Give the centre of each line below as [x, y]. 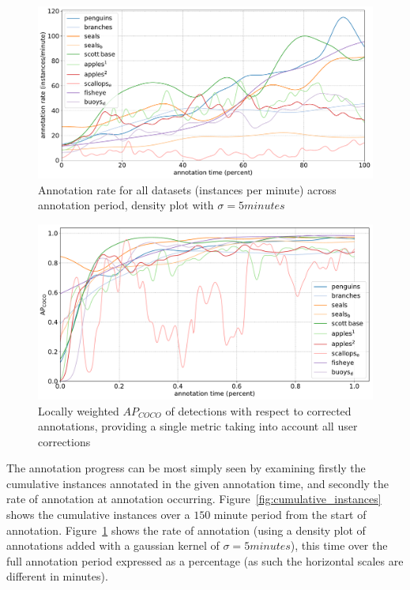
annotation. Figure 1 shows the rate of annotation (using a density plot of [186, 530]
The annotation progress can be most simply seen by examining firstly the [186, 468]
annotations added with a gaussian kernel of [113, 545]
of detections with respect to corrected [258, 410]
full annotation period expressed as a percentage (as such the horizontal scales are [205, 560]
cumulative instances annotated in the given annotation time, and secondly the [198, 483]
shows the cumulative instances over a [98, 515]
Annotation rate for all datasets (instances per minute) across [187, 189]
